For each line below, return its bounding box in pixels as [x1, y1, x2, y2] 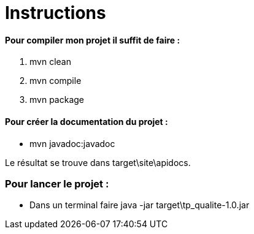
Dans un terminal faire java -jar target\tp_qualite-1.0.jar [29, 200, 250, 211]
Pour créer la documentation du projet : [5, 116, 168, 127]
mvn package [29, 94, 84, 105]
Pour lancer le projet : [5, 177, 109, 190]
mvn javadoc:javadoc [29, 138, 115, 149]
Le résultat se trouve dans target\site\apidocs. [5, 157, 191, 168]
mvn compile [29, 75, 82, 86]
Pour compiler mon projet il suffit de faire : [5, 34, 180, 45]
